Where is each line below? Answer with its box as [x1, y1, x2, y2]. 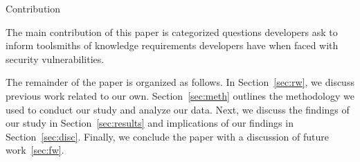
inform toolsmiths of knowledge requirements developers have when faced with [6, 38, 339, 53]
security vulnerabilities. [6, 51, 105, 66]
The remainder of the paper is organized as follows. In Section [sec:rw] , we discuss [6, 75, 354, 89]
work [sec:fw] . [6, 143, 64, 157]
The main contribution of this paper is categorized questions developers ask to [6, 24, 338, 39]
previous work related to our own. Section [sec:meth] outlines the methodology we [6, 88, 354, 102]
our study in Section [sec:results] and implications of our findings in [6, 116, 294, 130]
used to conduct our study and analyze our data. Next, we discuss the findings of [6, 102, 350, 116]
